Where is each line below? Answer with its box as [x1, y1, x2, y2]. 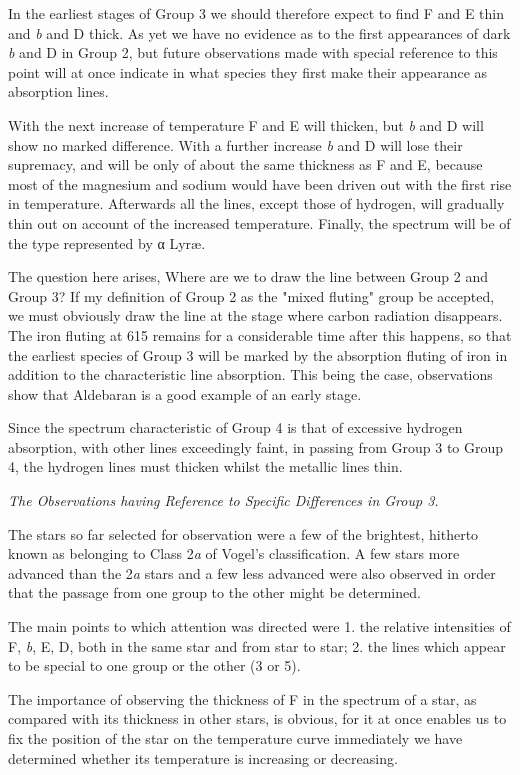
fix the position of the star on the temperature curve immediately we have [8, 728, 463, 748]
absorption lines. [8, 81, 109, 102]
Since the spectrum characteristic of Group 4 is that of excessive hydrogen [8, 417, 463, 438]
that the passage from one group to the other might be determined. [8, 582, 421, 603]
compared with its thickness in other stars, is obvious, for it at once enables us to [8, 708, 507, 729]
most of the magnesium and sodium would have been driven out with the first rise [8, 173, 512, 194]
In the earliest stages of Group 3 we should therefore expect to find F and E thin [8, 3, 505, 23]
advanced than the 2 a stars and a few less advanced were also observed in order [8, 562, 496, 583]
